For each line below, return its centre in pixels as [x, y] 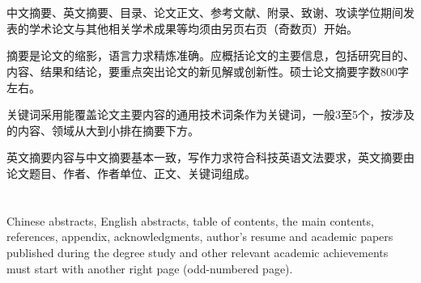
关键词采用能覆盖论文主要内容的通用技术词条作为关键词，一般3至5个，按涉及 [210, 114]
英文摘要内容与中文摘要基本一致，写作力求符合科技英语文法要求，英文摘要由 [210, 157]
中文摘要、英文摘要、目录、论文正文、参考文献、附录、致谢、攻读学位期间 [205, 13]
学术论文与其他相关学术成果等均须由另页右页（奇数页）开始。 [193, 28]
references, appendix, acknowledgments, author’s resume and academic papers [200, 237]
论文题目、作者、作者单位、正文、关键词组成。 [131, 173]
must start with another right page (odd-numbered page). [150, 268]
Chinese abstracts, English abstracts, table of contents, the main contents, [190, 220]
